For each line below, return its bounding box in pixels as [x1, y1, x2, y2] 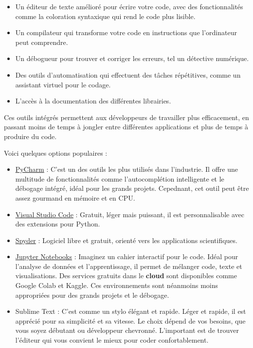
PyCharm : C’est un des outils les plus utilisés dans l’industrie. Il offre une [15, 164, 238, 174]
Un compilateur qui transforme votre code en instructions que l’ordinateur [15, 27, 237, 38]
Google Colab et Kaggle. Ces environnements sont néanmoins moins [15, 280, 218, 290]
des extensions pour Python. [15, 219, 100, 229]
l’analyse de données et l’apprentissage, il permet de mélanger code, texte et [15, 261, 242, 271]
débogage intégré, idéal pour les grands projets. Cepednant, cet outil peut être [15, 183, 249, 193]
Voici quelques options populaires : [4, 147, 108, 158]
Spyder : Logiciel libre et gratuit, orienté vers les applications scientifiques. [15, 235, 237, 245]
